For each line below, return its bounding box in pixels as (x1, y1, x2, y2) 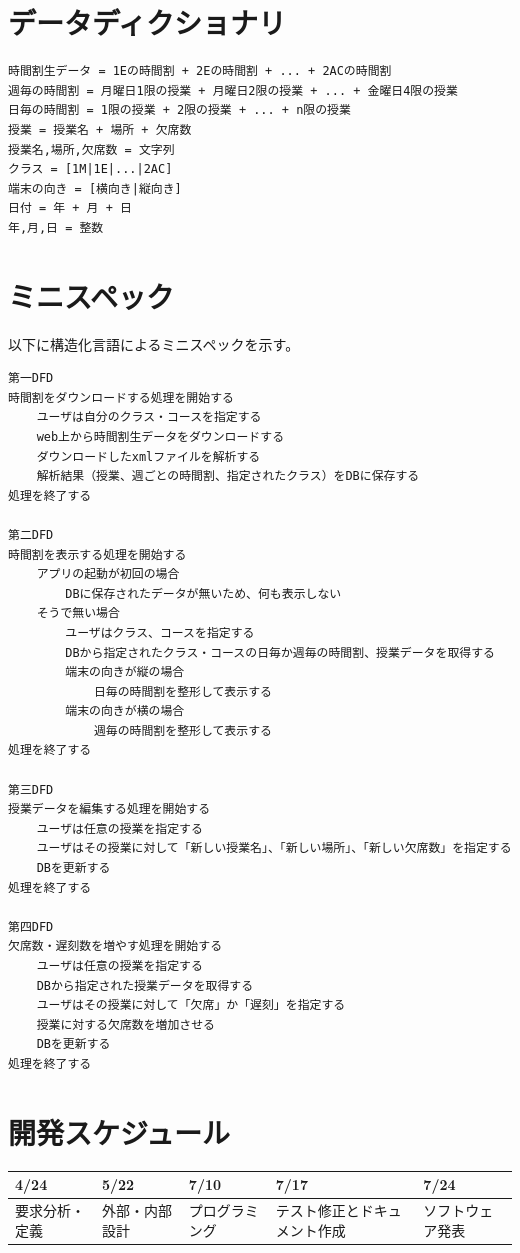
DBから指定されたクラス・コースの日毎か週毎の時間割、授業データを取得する (65, 645, 495, 660)
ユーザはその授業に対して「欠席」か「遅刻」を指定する (36, 998, 346, 1013)
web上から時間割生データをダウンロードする (36, 429, 285, 444)
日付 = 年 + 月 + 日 (8, 201, 132, 216)
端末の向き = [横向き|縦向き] (8, 181, 182, 196)
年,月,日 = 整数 (8, 220, 104, 235)
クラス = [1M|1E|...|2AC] (8, 162, 173, 177)
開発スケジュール (8, 1111, 231, 1152)
